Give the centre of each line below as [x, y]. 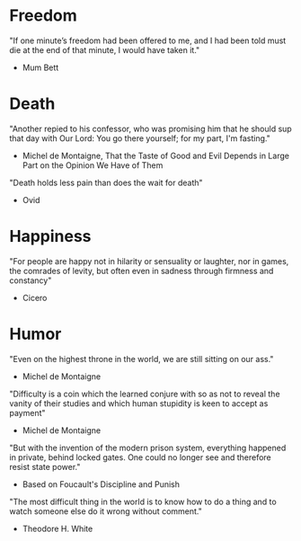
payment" [28, 412]
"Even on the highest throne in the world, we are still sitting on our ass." [142, 359]
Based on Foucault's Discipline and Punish [101, 484]
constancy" [31, 280]
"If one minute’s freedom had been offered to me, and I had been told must [148, 40]
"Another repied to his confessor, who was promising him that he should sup [150, 129]
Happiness [50, 237]
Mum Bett [40, 67]
